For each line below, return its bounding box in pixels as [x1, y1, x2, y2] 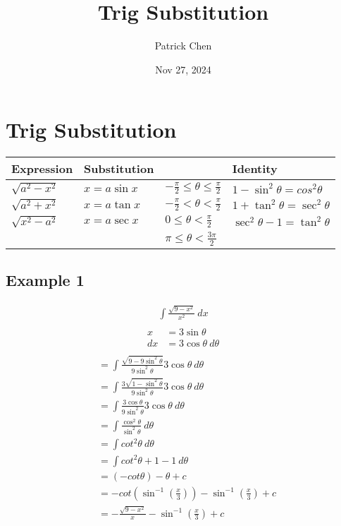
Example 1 [6, 269, 85, 291]
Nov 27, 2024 [155, 61, 211, 76]
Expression [11, 160, 73, 177]
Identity [232, 160, 278, 177]
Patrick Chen [154, 38, 212, 53]
